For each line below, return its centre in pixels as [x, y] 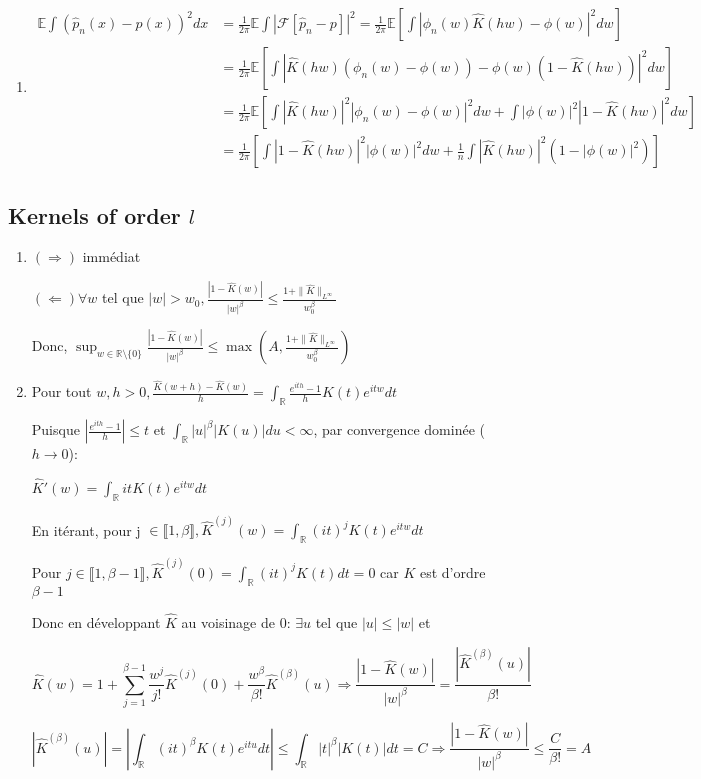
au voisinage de [228, 621]
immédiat [111, 256]
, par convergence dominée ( [399, 429]
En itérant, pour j [86, 529]
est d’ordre [452, 571]
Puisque [55, 429]
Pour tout [61, 391]
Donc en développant [96, 621]
